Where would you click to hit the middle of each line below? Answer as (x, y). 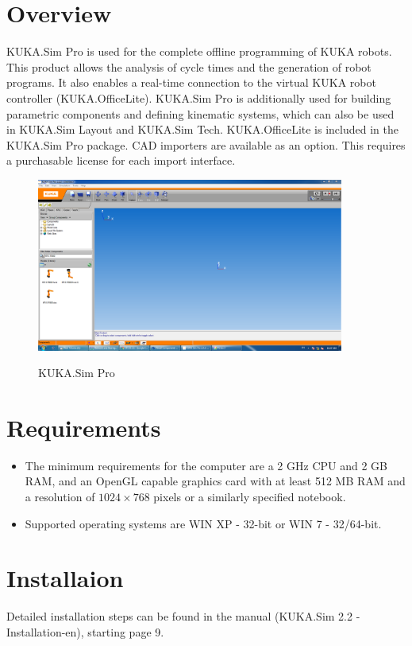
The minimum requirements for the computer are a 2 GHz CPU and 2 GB (206, 465)
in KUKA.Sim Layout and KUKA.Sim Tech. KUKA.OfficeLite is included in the (202, 129)
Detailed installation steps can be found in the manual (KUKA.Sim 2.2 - (183, 616)
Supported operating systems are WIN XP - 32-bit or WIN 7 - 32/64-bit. (203, 523)
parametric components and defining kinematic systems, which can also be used (200, 113)
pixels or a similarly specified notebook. (250, 497)
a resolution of (60, 497)
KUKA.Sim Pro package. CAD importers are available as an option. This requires (206, 144)
